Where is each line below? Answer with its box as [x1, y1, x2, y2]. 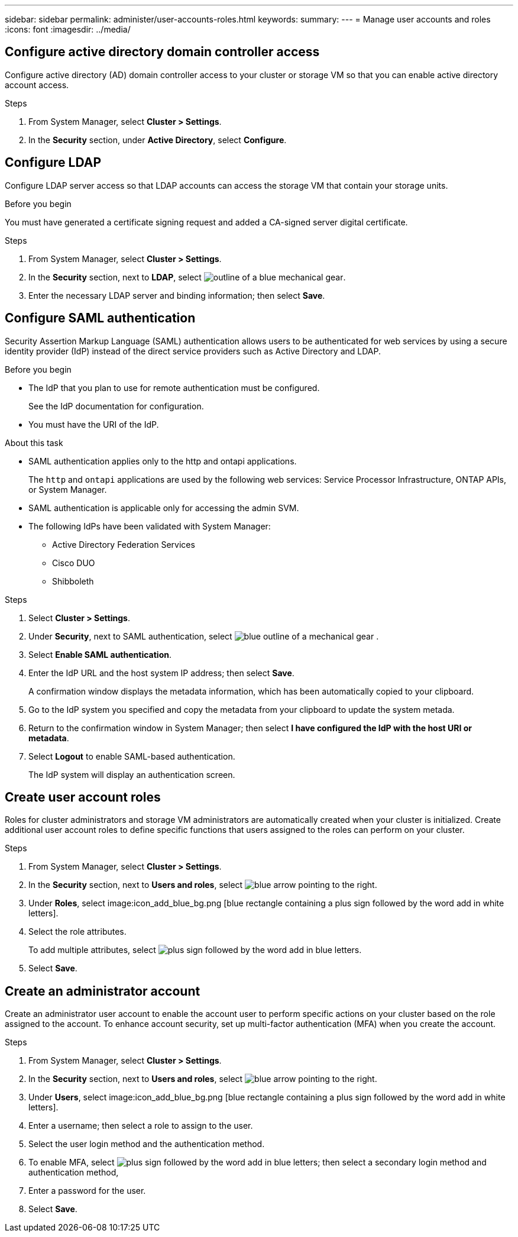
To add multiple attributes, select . [28, 945, 362, 955]
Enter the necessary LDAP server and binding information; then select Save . [28, 290, 325, 301]
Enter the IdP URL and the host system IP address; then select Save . [28, 667, 294, 678]
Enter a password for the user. [28, 1186, 146, 1196]
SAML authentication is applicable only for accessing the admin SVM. [28, 502, 299, 513]
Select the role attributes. [28, 926, 127, 937]
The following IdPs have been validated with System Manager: [28, 521, 271, 531]
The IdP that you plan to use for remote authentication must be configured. [28, 382, 320, 393]
